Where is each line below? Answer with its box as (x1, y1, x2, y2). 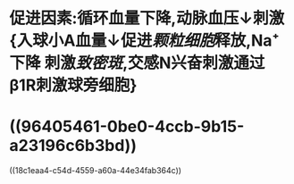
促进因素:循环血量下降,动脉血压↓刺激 (9, 8, 285, 29)
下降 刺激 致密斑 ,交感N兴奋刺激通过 (9, 53, 265, 73)
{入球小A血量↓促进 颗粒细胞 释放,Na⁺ (9, 30, 280, 51)
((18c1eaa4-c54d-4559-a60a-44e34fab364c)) (9, 165, 181, 176)
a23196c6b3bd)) (9, 136, 137, 156)
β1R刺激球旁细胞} (9, 75, 138, 96)
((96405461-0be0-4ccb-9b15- (9, 117, 245, 137)
